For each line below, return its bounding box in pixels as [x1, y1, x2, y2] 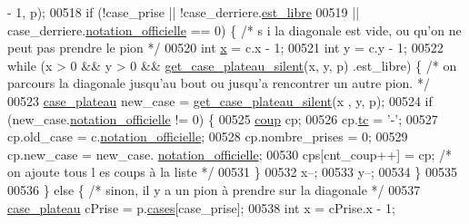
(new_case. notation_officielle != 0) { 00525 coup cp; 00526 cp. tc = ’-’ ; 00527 [7, 109, 438, 128]
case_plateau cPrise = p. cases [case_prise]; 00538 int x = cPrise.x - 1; [7, 198, 395, 217]
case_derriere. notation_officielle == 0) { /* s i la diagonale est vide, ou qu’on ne [7, 20, 462, 39]
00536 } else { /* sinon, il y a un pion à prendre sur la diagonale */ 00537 [7, 180, 421, 199]
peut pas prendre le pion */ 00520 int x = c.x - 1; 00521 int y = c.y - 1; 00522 [7, 38, 444, 57]
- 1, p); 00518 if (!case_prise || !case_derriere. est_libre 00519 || [7, 3, 360, 21]
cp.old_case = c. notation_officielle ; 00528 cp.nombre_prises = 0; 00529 [7, 127, 408, 146]
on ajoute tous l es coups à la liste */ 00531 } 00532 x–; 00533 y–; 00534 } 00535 [7, 162, 457, 181]
